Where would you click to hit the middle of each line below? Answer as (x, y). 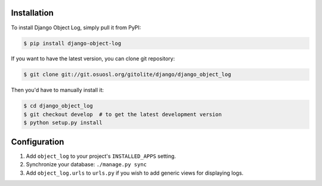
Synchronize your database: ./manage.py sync (86, 164)
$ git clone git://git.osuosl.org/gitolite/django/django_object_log (127, 74)
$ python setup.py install (63, 123)
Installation (32, 13)
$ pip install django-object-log (72, 43)
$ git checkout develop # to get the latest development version (123, 114)
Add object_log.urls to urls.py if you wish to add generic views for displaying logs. (135, 173)
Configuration (38, 141)
